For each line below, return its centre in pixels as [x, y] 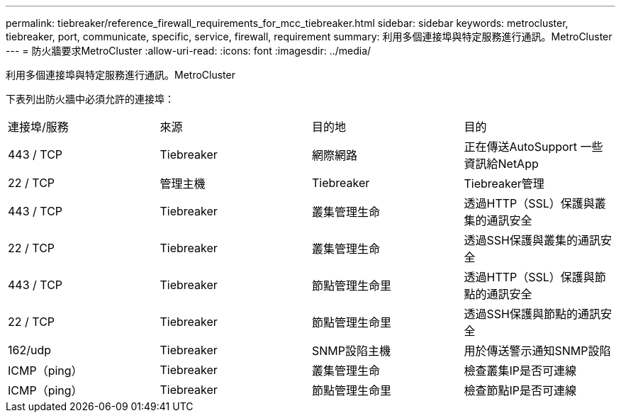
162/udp [30, 350]
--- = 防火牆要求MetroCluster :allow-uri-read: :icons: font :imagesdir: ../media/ [189, 51]
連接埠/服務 [38, 127]
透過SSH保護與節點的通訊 [532, 314]
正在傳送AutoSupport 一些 [533, 147]
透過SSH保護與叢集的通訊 [532, 240]
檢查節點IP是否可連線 [520, 390]
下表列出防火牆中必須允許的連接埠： [90, 99]
